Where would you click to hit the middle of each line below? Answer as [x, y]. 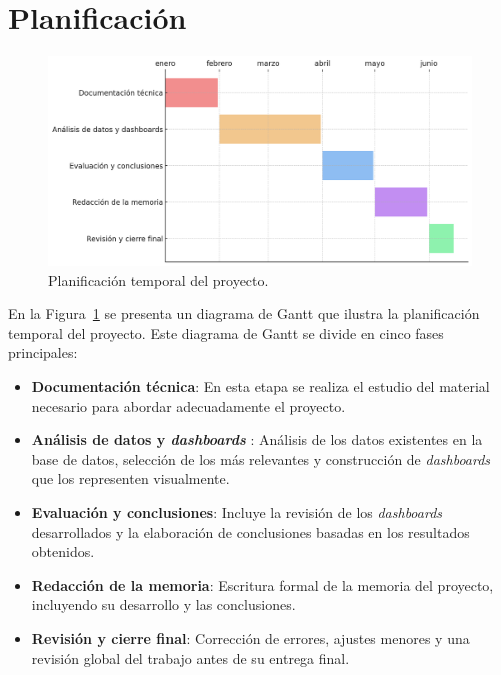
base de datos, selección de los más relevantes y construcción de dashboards [261, 458]
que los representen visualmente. [130, 478]
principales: [43, 352]
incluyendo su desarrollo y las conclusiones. [163, 604]
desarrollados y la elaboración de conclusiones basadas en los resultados [250, 531]
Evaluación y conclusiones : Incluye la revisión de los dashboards [237, 511]
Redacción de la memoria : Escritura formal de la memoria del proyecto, [262, 584]
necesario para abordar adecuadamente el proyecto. [188, 405]
